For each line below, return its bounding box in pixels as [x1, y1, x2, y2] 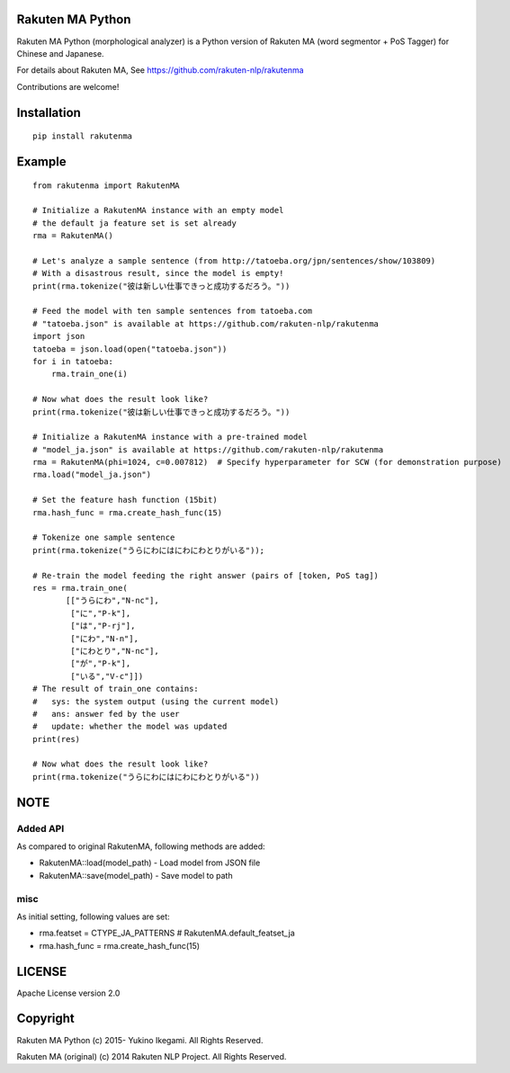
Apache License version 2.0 [16, 988, 121, 998]
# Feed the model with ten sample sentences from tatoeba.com [32, 306, 313, 317]
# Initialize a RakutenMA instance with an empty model [32, 205, 284, 216]
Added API [16, 822, 65, 835]
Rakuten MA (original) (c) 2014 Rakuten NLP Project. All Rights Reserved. [16, 1051, 287, 1061]
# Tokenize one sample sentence [32, 532, 175, 543]
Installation [16, 104, 81, 121]
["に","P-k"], [70, 608, 131, 618]
